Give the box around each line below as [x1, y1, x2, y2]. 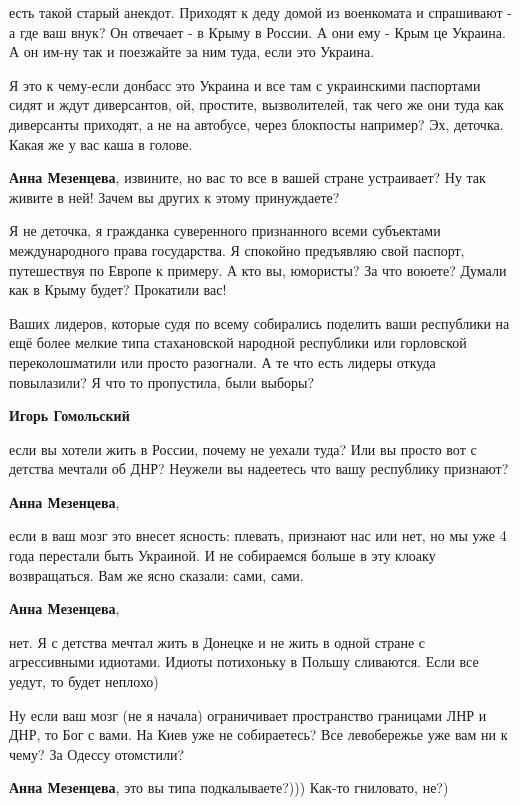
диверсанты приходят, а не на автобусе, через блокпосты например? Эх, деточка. [9, 113, 504, 134]
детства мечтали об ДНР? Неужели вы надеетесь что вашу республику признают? [9, 458, 509, 479]
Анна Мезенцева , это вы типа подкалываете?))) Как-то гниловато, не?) [9, 777, 449, 798]
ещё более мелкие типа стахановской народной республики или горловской [9, 332, 467, 353]
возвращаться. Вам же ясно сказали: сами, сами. [9, 564, 304, 585]
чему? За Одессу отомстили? [9, 743, 185, 764]
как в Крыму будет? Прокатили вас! [9, 279, 227, 300]
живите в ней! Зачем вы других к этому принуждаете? [9, 186, 340, 207]
